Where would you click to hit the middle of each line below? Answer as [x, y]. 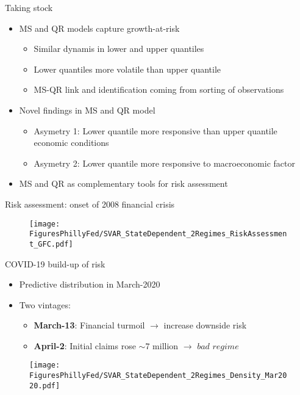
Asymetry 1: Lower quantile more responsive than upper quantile [155, 130]
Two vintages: [45, 304]
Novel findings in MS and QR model [87, 110]
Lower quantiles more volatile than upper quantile [127, 69]
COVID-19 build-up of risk [55, 263]
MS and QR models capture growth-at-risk [99, 28]
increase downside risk [205, 325]
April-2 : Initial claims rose [85, 345]
